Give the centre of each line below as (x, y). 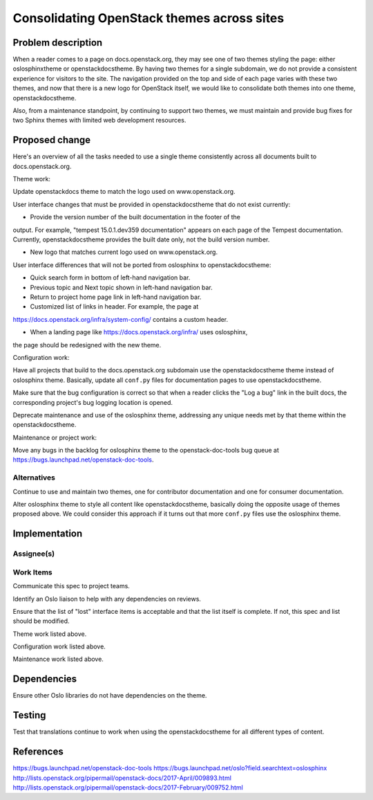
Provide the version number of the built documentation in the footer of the (135, 217)
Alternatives (34, 478)
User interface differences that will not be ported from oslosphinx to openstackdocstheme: (142, 265)
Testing (29, 715)
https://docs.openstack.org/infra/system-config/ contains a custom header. (121, 319)
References (38, 752)
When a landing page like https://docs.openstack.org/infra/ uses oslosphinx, (139, 332)
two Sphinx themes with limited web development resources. (99, 120)
